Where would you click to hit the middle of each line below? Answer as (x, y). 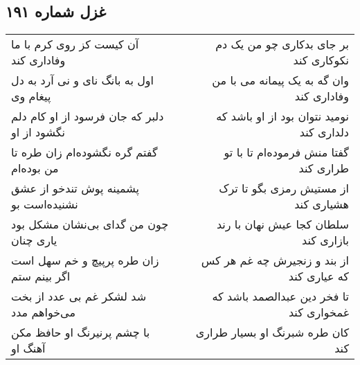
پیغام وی (31, 96)
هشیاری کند (322, 204)
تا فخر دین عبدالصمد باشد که (280, 296)
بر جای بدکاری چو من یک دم (282, 44)
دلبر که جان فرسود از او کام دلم (88, 116)
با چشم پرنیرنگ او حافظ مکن (81, 332)
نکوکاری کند (321, 60)
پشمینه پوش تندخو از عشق (75, 188)
